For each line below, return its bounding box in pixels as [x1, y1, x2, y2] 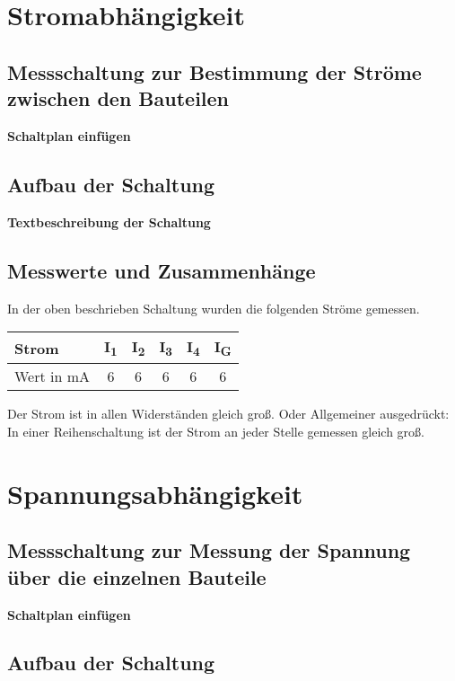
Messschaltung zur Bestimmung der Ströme [7, 57, 422, 85]
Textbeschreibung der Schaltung [7, 212, 211, 231]
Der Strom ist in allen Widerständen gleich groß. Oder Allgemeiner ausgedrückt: [7, 404, 450, 423]
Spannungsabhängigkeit [7, 474, 303, 511]
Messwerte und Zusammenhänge [7, 256, 316, 284]
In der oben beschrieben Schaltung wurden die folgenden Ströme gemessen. [7, 298, 420, 317]
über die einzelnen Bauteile [7, 562, 267, 590]
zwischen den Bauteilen [7, 84, 230, 112]
